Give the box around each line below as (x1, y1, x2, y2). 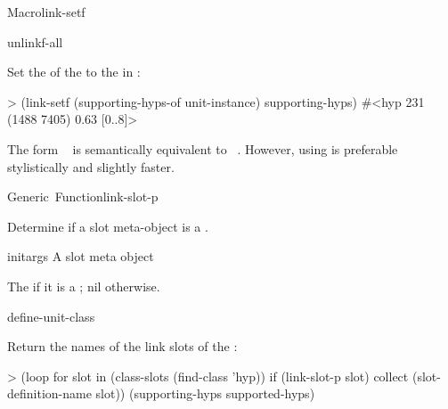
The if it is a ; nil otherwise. (7, 276, 160, 295)
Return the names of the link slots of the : (7, 337, 238, 356)
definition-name (7, 384, 92, 403)
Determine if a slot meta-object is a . (7, 217, 208, 235)
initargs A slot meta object (7, 247, 154, 266)
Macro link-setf (7, 3, 86, 20)
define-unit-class (7, 307, 95, 325)
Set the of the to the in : (7, 62, 141, 81)
